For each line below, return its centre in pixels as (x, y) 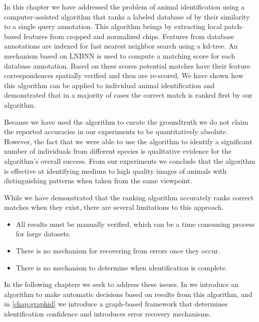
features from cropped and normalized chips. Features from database (129, 36)
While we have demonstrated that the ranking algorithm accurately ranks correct (129, 197)
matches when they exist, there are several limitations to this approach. (114, 207)
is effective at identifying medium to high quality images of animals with (115, 171)
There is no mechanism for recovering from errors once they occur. (118, 251)
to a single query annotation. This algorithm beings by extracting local (113, 26)
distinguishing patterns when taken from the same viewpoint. (98, 181)
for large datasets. (43, 234)
